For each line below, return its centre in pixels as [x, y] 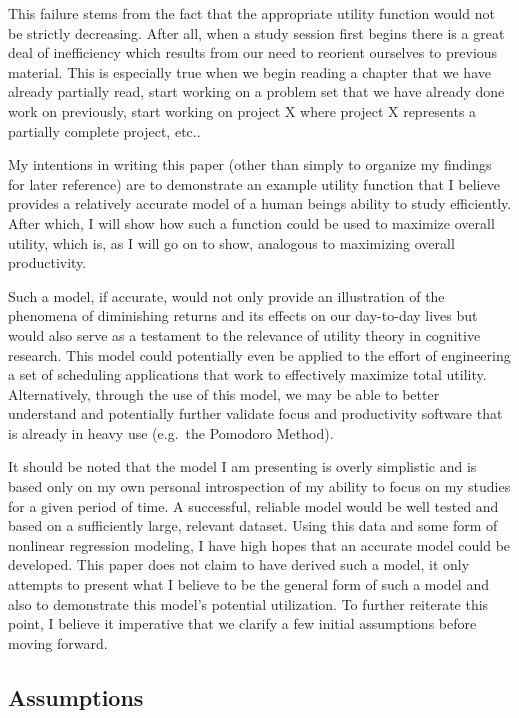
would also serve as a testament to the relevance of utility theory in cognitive [244, 334]
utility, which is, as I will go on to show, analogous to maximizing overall [231, 242]
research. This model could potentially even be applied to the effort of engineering [259, 354]
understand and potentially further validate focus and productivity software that [255, 413]
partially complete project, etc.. [104, 130]
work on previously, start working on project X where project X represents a [242, 110]
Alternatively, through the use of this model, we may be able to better [224, 393]
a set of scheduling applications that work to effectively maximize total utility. [247, 374]
